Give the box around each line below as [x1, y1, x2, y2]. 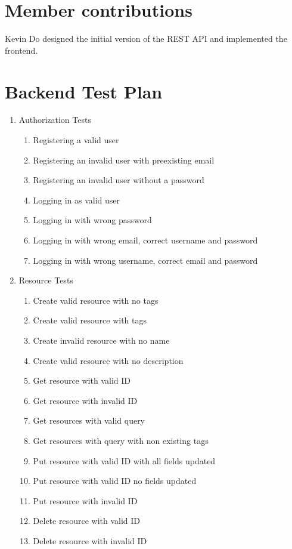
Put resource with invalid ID [33, 494, 138, 507]
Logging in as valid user [33, 193, 120, 206]
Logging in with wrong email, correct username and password [33, 234, 258, 246]
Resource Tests [18, 274, 73, 286]
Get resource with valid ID [33, 374, 131, 387]
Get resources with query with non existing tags [33, 434, 209, 446]
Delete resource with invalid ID [33, 534, 147, 547]
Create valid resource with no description [33, 354, 184, 366]
